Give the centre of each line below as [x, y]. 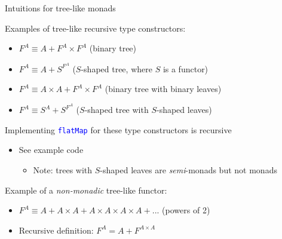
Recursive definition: [56, 230]
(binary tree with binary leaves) [163, 89]
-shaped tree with [117, 110]
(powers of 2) [186, 210]
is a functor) [186, 68]
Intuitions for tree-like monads [60, 8]
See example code [51, 150]
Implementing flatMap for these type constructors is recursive [118, 129]
